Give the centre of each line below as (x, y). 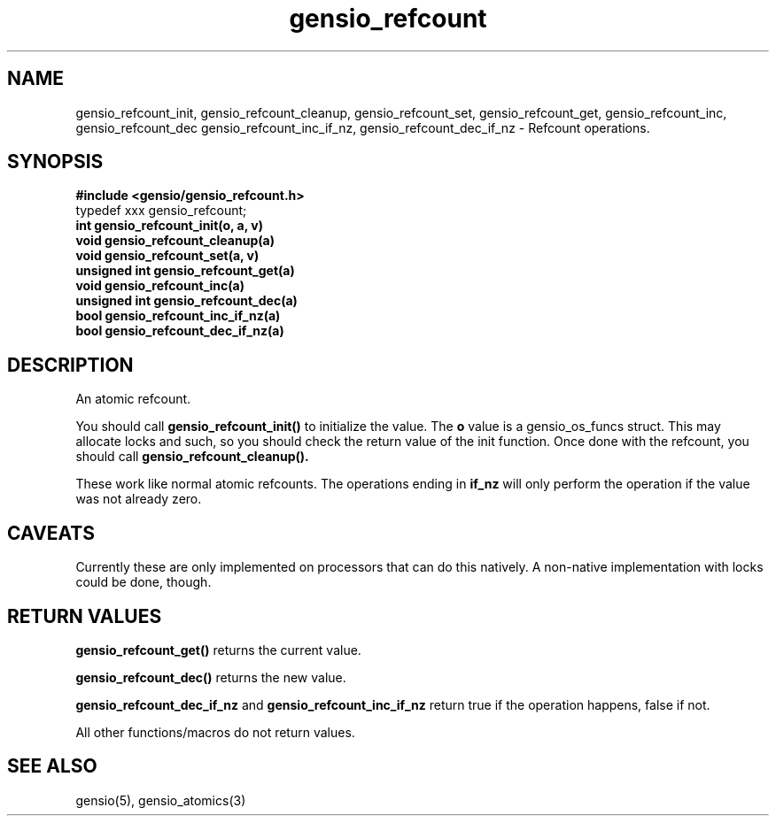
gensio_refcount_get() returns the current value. (218, 650)
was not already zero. (139, 499)
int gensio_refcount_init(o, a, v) (169, 226)
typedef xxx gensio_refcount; (161, 211)
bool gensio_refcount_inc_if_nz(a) (178, 316)
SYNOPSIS (55, 162)
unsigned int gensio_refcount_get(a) (185, 271)
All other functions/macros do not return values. (215, 732)
